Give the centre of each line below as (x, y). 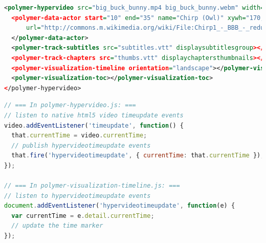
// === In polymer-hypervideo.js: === (70, 105)
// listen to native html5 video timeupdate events (94, 115)
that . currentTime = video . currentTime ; (79, 136)
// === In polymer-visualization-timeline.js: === (92, 186)
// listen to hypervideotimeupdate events (77, 196)
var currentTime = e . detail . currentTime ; (83, 216)
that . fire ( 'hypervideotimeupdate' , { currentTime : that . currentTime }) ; (138, 156)
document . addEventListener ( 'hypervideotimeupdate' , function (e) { (120, 206)
